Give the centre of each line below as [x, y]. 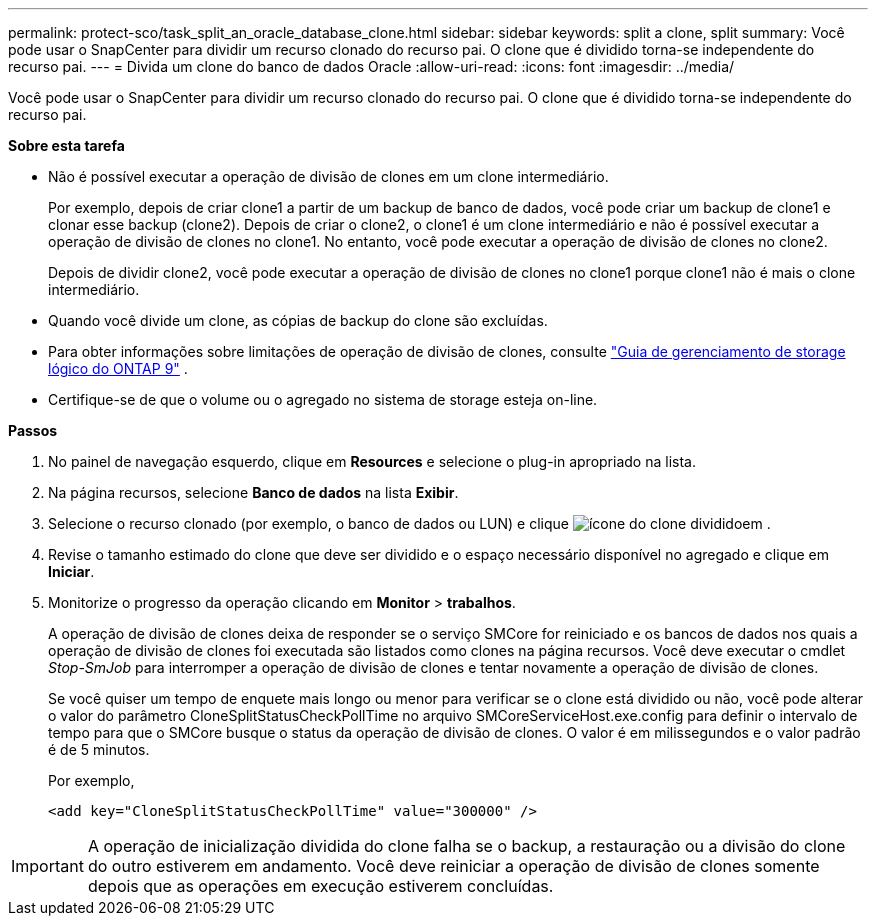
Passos [33, 430]
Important [47, 866]
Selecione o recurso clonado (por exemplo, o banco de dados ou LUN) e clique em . [409, 523]
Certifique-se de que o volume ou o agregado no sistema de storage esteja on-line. [323, 399]
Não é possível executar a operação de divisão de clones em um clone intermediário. [328, 176]
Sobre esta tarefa [66, 145]
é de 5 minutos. [99, 749]
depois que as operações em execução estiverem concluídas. [320, 886]
